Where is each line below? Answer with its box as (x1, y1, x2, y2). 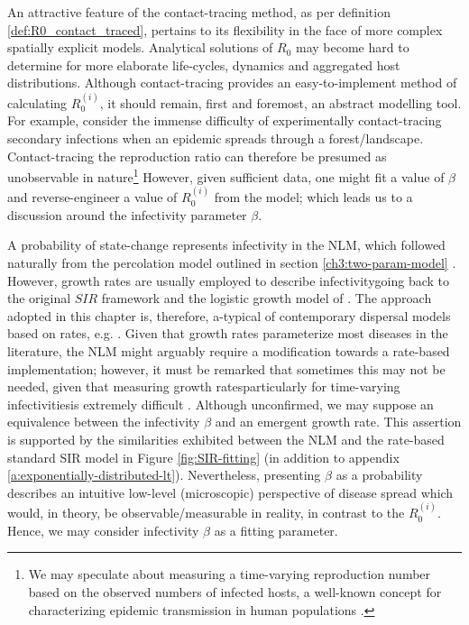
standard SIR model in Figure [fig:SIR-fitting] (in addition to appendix (7, 447, 400, 466)
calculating (7, 93, 68, 112)
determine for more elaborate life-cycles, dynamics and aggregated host (7, 55, 400, 74)
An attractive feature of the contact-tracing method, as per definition (7, 3, 391, 21)
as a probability (336, 465, 423, 484)
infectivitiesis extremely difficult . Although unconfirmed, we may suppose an (7, 394, 434, 413)
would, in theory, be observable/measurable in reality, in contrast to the (7, 503, 405, 522)
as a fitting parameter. (214, 520, 338, 539)
